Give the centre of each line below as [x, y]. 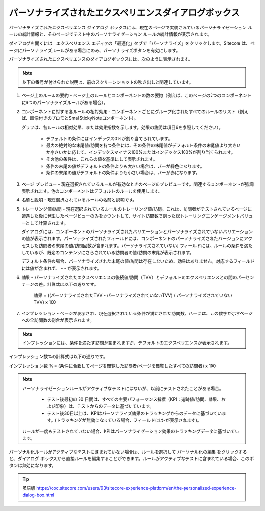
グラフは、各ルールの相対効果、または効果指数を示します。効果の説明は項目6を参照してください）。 [122, 127]
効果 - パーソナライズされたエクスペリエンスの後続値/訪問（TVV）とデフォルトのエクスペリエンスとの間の [129, 277]
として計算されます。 [47, 223]
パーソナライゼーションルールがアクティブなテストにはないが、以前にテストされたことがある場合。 [123, 388]
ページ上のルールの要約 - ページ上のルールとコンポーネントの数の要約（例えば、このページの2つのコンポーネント [137, 95]
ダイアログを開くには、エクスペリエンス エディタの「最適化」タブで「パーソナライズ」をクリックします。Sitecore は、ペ [132, 43]
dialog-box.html [38, 495]
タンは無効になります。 [33, 466]
